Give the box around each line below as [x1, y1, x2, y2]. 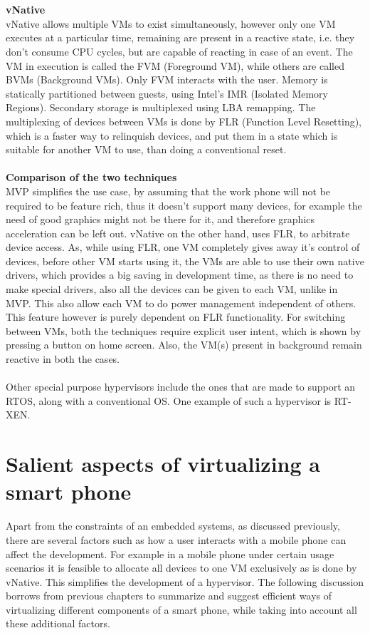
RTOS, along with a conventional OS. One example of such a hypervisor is [6, 393, 332, 408]
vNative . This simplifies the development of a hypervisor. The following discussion [6, 574, 364, 589]
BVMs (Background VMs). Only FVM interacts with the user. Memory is [6, 72, 328, 87]
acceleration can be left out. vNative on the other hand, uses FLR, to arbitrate [6, 225, 350, 240]
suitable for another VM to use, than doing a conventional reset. [6, 142, 287, 157]
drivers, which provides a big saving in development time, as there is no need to [6, 267, 354, 282]
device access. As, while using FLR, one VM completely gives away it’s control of [6, 240, 360, 254]
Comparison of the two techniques [6, 170, 177, 185]
